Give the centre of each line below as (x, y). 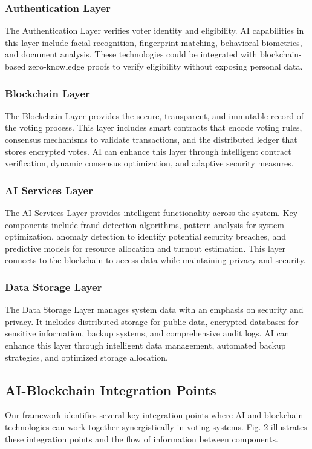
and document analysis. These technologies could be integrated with (131, 54)
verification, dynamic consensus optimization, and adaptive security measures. (149, 163)
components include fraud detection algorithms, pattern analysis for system (145, 224)
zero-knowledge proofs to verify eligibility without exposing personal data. (165, 66)
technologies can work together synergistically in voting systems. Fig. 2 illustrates (156, 426)
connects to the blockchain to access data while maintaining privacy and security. (155, 260)
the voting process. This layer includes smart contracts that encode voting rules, (154, 127)
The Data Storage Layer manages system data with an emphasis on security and (154, 310)
